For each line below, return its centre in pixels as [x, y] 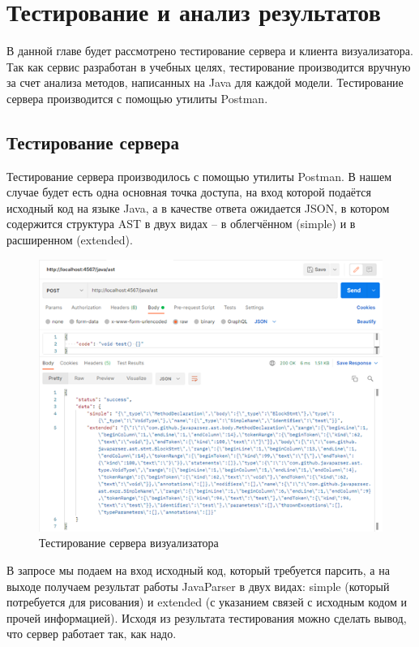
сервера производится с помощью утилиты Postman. [137, 98]
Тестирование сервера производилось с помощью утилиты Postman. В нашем [199, 176]
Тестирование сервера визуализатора [129, 543]
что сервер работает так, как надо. [92, 634]
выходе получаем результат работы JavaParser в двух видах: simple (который [198, 586]
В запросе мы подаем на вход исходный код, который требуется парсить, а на [198, 570]
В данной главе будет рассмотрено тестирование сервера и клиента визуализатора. [210, 51]
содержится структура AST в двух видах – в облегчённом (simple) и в [181, 224]
